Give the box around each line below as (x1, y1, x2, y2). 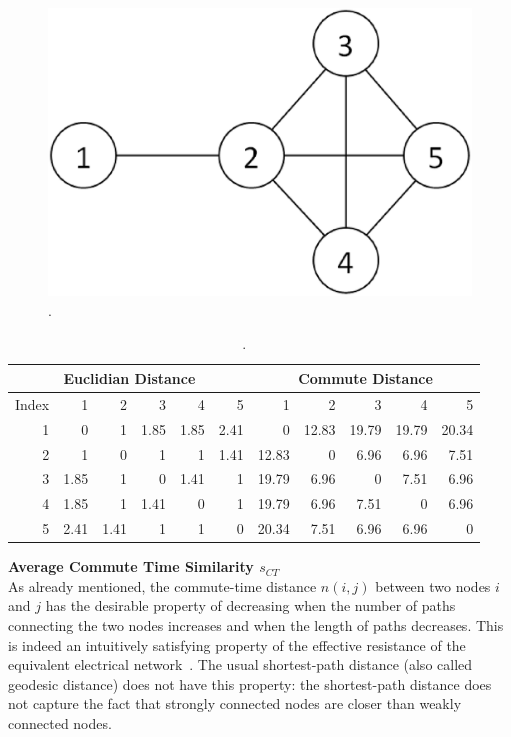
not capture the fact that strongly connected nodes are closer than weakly (8, 693, 462, 714)
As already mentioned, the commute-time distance (8, 575, 317, 596)
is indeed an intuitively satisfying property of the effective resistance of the (8, 634, 466, 655)
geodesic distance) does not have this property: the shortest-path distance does (8, 673, 492, 694)
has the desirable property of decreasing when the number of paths (45, 595, 456, 616)
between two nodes (375, 575, 491, 596)
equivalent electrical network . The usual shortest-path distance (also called (8, 654, 473, 675)
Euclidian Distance (63, 367, 196, 388)
